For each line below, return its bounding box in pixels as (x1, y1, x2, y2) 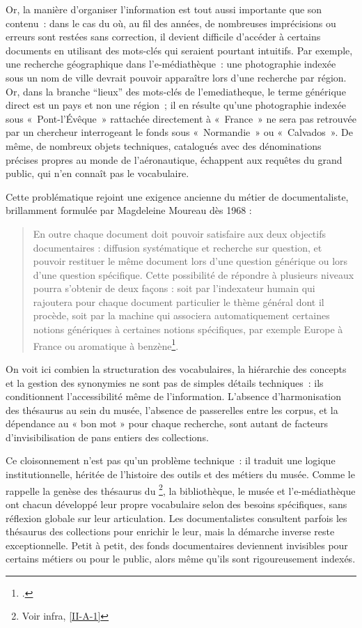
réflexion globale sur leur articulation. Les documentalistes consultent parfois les (6, 510, 347, 525)
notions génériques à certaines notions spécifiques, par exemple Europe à (33, 322, 343, 337)
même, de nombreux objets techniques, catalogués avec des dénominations (6, 138, 322, 153)
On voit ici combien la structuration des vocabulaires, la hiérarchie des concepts (6, 361, 347, 376)
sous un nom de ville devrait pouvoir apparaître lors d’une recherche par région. (6, 70, 347, 84)
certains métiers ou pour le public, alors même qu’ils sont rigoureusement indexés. (6, 551, 356, 566)
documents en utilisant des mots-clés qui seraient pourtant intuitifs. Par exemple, (6, 43, 353, 57)
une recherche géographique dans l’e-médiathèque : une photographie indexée (6, 56, 336, 71)
